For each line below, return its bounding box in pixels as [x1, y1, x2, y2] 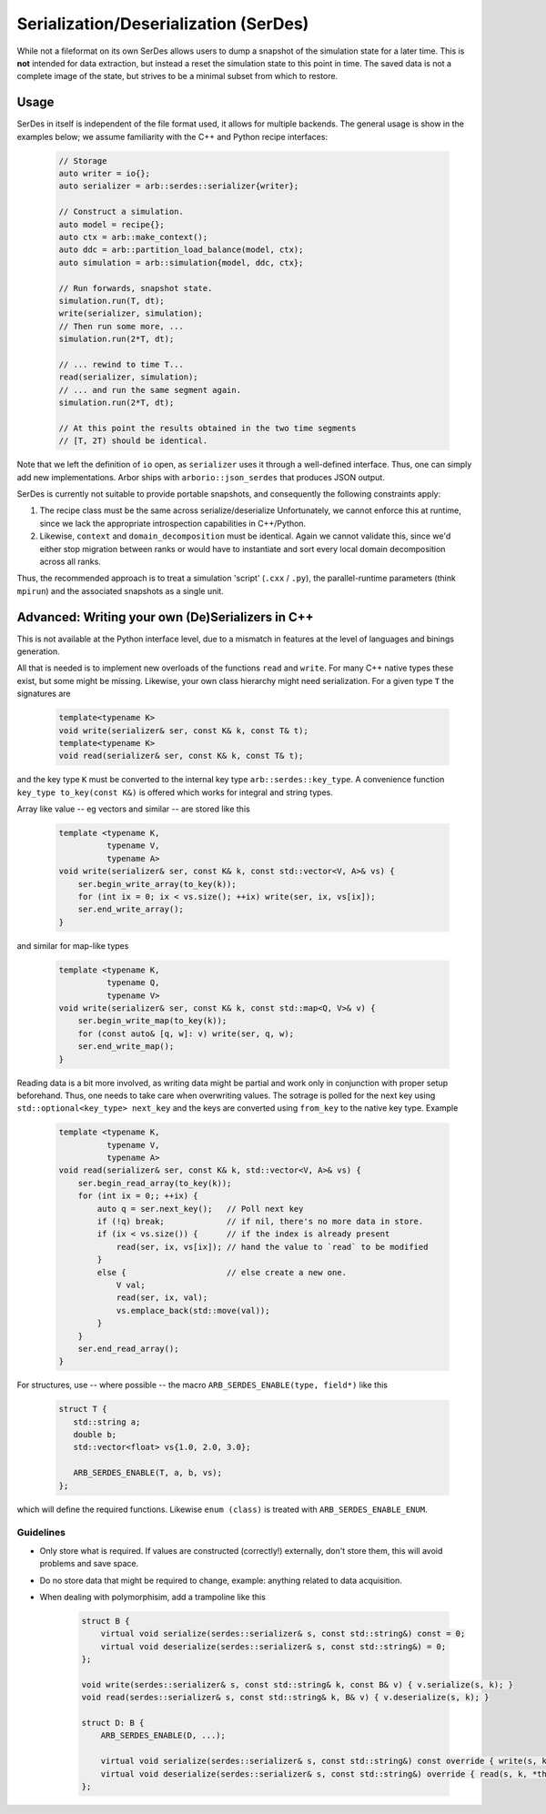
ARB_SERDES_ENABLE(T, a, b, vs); [73, 1467, 223, 1478]
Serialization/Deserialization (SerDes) [16, 14, 309, 34]
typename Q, [106, 978, 160, 988]
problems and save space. [39, 1558, 139, 1569]
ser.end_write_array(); [77, 904, 184, 914]
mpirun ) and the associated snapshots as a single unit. [16, 585, 225, 596]
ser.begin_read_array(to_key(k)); [77, 1178, 232, 1188]
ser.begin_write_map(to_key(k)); [77, 1015, 227, 1026]
